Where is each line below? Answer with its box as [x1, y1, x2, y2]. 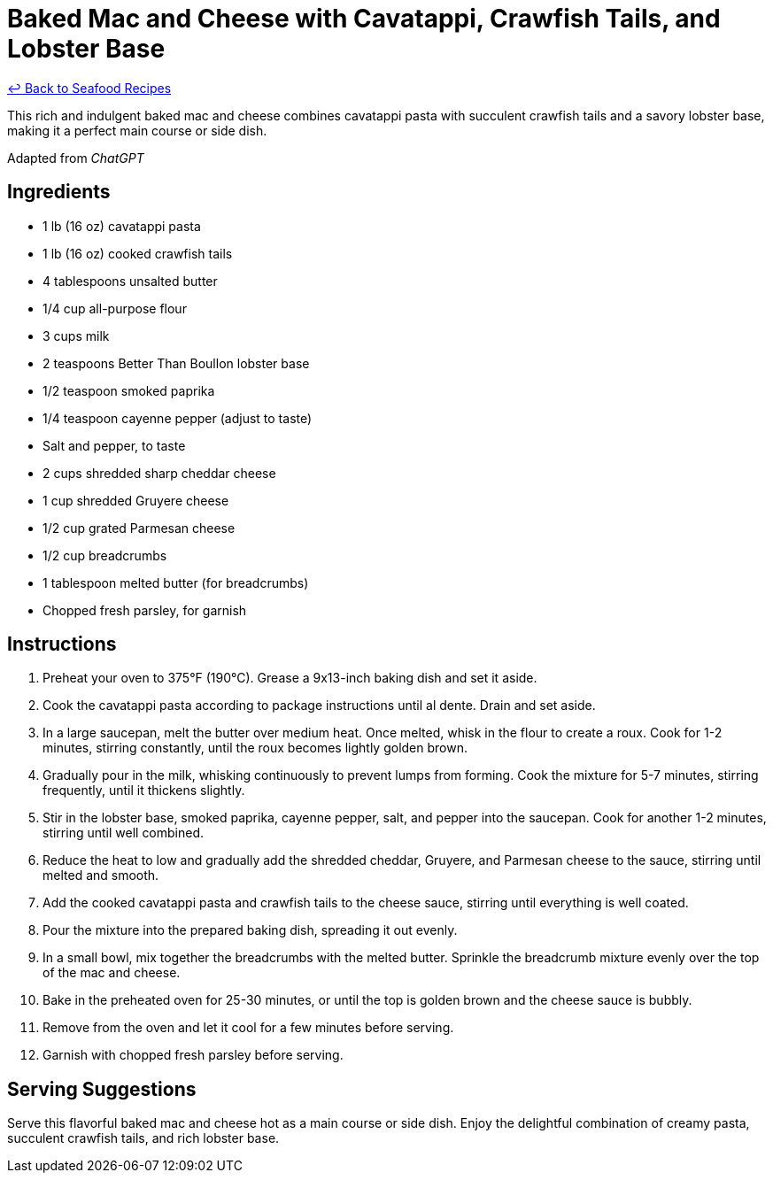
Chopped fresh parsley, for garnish [43, 602, 247, 618]
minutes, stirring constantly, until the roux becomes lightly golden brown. [43, 740, 468, 756]
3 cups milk [43, 328, 110, 343]
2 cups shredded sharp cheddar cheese [43, 465, 276, 481]
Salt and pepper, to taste [43, 437, 186, 453]
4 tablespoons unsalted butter [43, 273, 218, 289]
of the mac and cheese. [43, 965, 181, 981]
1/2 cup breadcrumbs [43, 547, 167, 563]
